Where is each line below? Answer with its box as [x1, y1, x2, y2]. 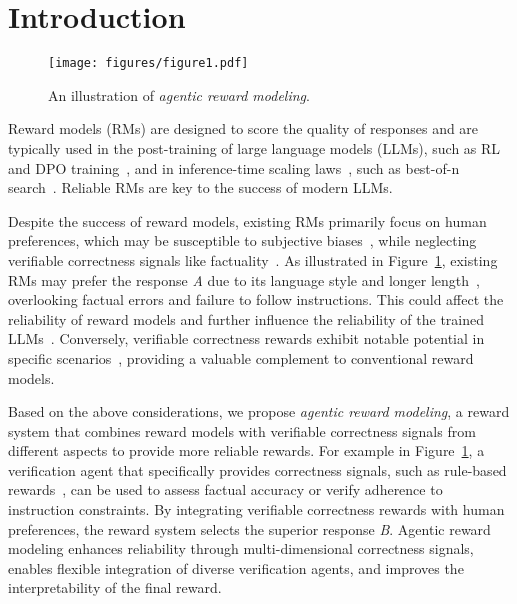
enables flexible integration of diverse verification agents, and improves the [8, 557, 464, 578]
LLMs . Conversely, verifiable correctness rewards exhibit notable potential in [8, 328, 485, 349]
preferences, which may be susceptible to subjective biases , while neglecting [8, 230, 477, 251]
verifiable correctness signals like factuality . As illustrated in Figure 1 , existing [8, 249, 498, 270]
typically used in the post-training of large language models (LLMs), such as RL [8, 137, 501, 158]
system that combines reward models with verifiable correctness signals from [8, 420, 476, 441]
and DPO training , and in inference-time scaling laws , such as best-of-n [8, 157, 460, 178]
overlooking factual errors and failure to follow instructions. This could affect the [8, 289, 504, 310]
